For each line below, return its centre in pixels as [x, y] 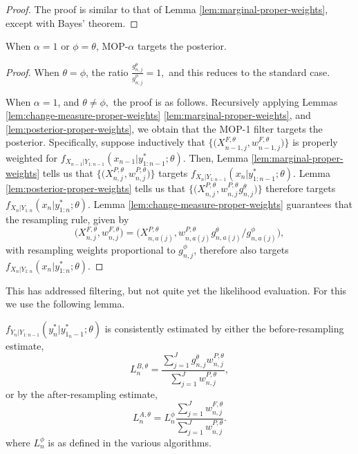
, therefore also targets [241, 249]
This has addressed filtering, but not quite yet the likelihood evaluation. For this [176, 290]
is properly [315, 142]
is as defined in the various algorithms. [130, 442]
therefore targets [301, 188]
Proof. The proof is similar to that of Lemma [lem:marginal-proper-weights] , [167, 9]
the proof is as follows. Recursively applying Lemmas [225, 101]
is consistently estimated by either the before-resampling [224, 328]
